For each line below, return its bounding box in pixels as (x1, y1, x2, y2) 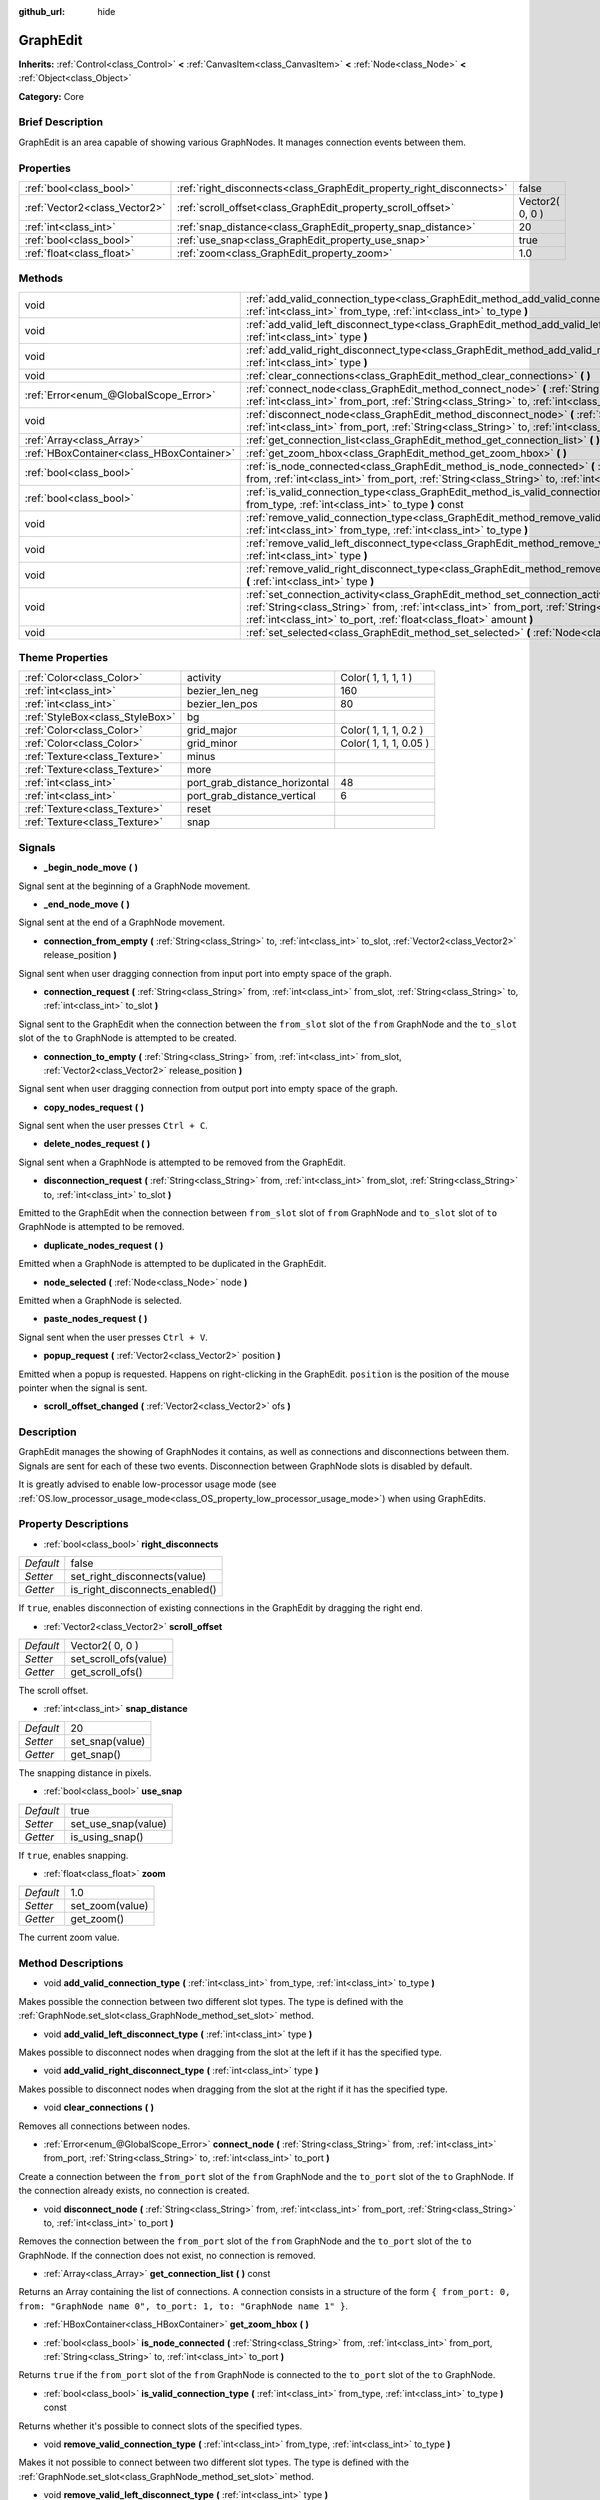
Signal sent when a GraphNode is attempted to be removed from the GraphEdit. (18, 1156, 346, 1168)
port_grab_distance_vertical (186, 789, 317, 803)
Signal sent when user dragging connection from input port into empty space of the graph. (18, 967, 392, 979)
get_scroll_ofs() (70, 1665, 144, 1679)
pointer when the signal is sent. (18, 1381, 148, 1394)
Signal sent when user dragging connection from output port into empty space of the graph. (18, 1083, 399, 1095)
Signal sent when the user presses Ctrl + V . (18, 1331, 209, 1343)
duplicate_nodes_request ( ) (43, 1239, 164, 1251)
